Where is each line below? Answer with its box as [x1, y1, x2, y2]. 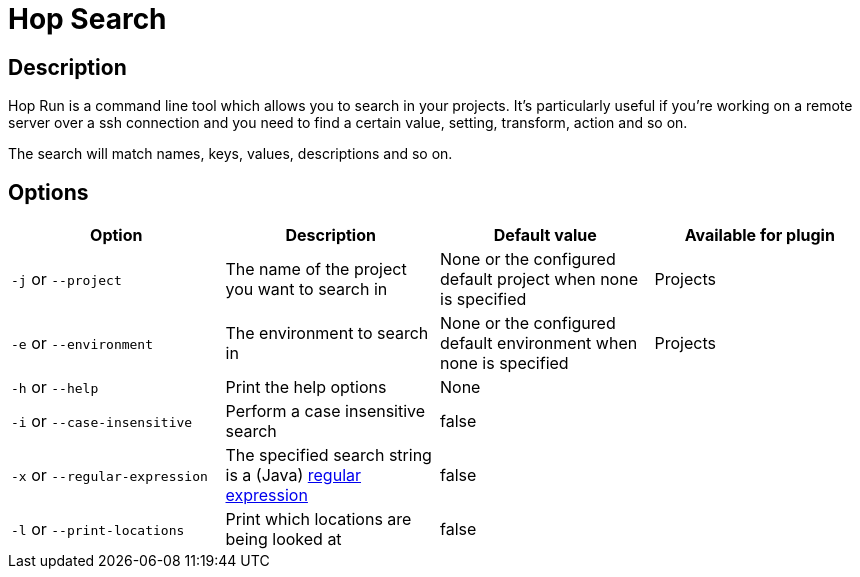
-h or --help [11, 377, 99, 398]
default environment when [440, 333, 638, 354]
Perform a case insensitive [225, 401, 426, 422]
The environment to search [225, 323, 429, 344]
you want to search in [225, 279, 388, 300]
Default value [493, 225, 597, 246]
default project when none [440, 269, 638, 290]
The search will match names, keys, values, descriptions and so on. [8, 145, 453, 163]
